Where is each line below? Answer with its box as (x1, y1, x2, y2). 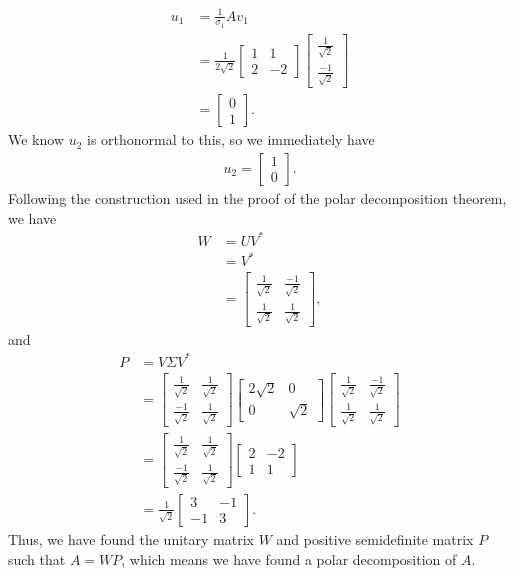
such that (8, 548, 66, 569)
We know (8, 129, 64, 150)
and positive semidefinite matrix (276, 528, 474, 549)
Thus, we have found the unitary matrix (8, 528, 254, 549)
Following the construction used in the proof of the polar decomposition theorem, (8, 187, 507, 208)
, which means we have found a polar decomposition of (121, 548, 457, 569)
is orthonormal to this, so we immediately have (87, 129, 375, 150)
